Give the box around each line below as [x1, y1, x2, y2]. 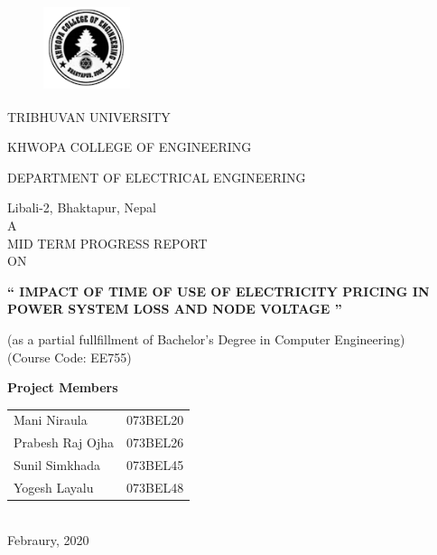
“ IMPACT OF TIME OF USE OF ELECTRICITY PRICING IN [7, 281, 430, 300]
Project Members [7, 378, 118, 397]
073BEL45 [126, 456, 184, 475]
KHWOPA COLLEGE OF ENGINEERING [7, 137, 252, 156]
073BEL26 [126, 433, 184, 452]
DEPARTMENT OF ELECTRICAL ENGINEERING [7, 167, 306, 186]
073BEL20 [126, 410, 184, 429]
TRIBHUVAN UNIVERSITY [7, 107, 171, 126]
